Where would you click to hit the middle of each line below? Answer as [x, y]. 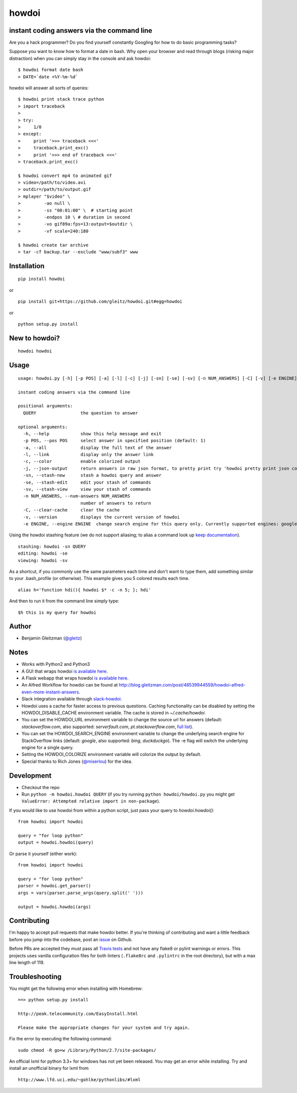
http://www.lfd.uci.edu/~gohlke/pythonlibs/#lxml [79, 1080]
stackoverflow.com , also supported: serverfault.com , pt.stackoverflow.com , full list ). [107, 727]
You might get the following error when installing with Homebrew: [76, 988]
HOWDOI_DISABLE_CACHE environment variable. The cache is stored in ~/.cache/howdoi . [114, 713]
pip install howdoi [42, 279]
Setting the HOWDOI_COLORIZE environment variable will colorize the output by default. [111, 754]
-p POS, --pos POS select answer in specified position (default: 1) [114, 441]
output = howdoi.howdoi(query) [56, 842]
